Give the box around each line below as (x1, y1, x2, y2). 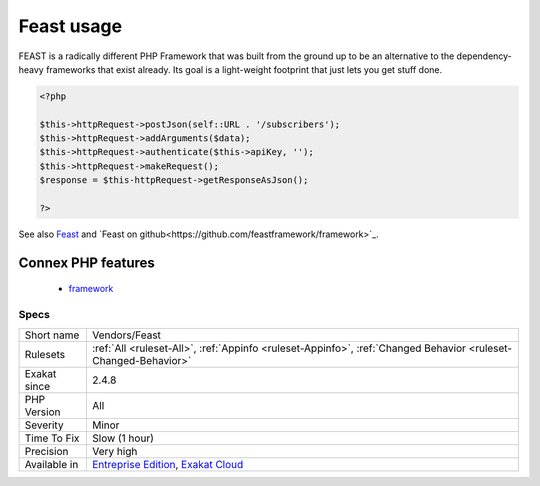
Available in (24, 457, 79, 471)
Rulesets (24, 347, 65, 361)
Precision (24, 444, 69, 458)
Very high (91, 444, 138, 458)
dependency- (456, 50, 512, 62)
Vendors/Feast (91, 328, 162, 342)
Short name (24, 328, 80, 342)
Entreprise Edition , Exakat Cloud (91, 457, 244, 471)
